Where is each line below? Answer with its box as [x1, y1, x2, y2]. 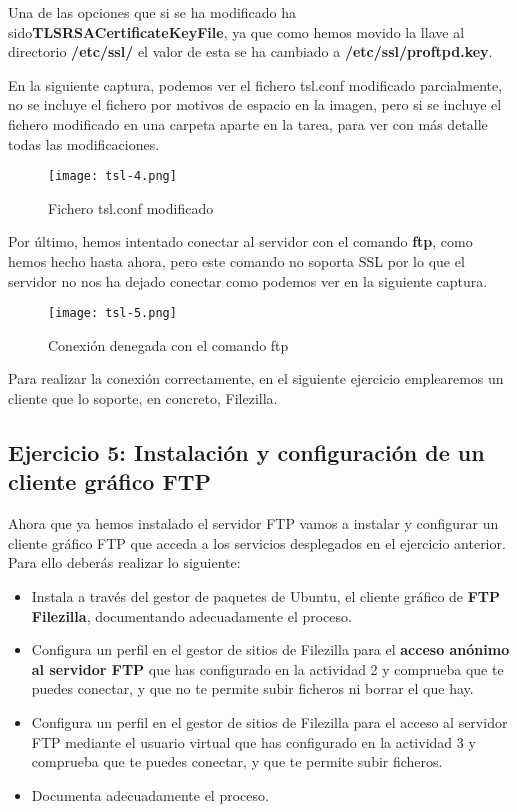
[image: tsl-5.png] [48, 306, 177, 321]
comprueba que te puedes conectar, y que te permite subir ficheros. [31, 751, 443, 772]
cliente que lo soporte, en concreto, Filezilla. [8, 388, 278, 409]
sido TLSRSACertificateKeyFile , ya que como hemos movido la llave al [8, 21, 465, 42]
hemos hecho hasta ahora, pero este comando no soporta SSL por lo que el [8, 251, 465, 271]
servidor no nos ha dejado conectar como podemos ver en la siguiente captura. [8, 270, 488, 291]
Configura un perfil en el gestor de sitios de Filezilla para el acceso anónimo [31, 639, 510, 660]
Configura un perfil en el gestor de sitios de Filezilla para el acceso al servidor [31, 711, 508, 732]
